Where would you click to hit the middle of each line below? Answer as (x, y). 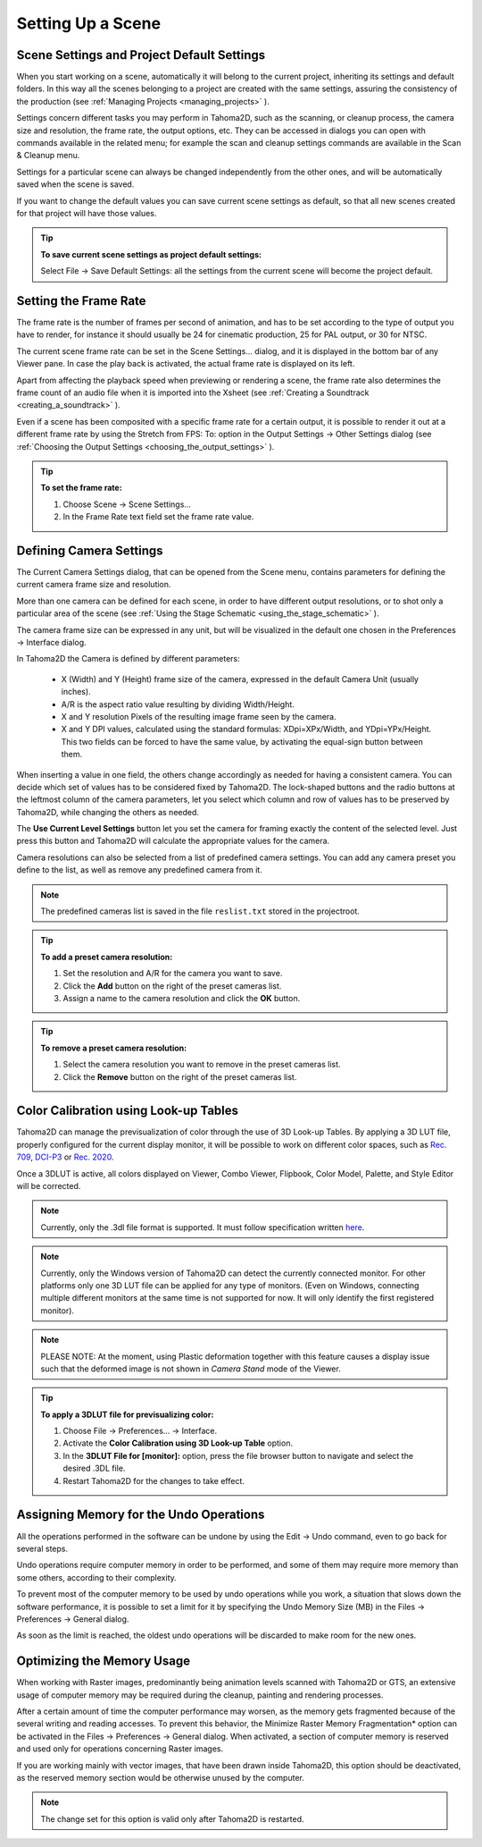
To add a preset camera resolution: (107, 957)
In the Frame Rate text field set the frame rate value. (158, 517)
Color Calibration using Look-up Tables (128, 1111)
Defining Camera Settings (90, 550)
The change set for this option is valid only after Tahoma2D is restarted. (172, 1818)
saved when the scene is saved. (75, 184)
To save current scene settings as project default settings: (151, 254)
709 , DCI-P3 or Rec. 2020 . (65, 1157)
